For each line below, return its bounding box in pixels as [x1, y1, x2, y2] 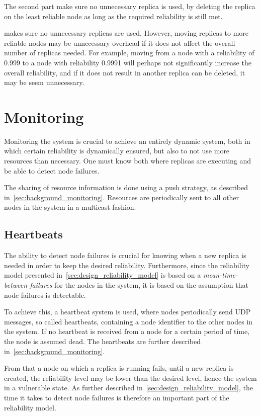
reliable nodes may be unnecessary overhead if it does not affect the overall [4, 37, 235, 48]
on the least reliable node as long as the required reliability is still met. [4, 11, 223, 21]
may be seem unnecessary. [4, 77, 84, 88]
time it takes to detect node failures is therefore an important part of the [4, 392, 229, 402]
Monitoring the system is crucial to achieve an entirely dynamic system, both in [4, 135, 250, 146]
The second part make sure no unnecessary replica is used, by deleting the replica [4, 1, 255, 11]
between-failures [4, 280, 52, 290]
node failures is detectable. [4, 289, 86, 300]
